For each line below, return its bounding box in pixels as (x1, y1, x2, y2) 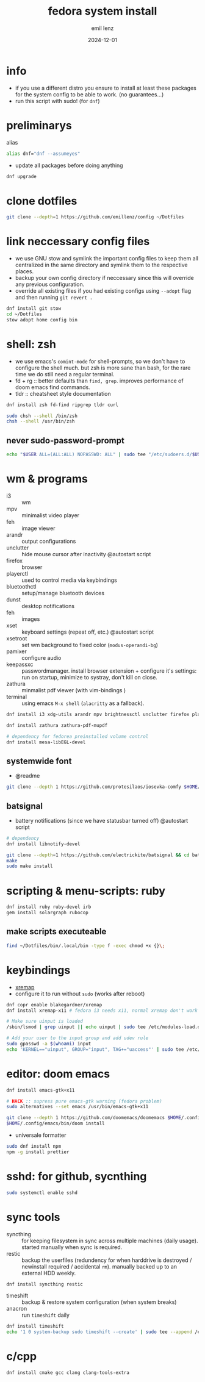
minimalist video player (21, 511, 80, 519)
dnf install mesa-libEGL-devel (6, 739, 86, 745)
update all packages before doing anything (15, 162, 123, 169)
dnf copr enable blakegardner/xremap (6, 1001, 103, 1008)
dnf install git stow (6, 306, 62, 312)
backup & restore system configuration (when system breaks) (21, 1298, 177, 1306)
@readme (15, 772, 40, 779)
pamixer (6, 648, 27, 655)
